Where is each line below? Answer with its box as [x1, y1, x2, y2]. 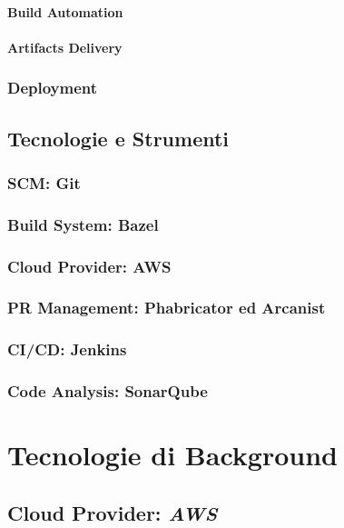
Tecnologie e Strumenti [7, 124, 230, 152]
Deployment [7, 76, 98, 99]
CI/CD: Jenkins [7, 338, 127, 361]
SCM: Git [7, 171, 81, 194]
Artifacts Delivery [7, 37, 123, 56]
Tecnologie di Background [7, 436, 338, 473]
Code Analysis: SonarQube [7, 380, 208, 403]
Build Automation [7, 2, 123, 21]
